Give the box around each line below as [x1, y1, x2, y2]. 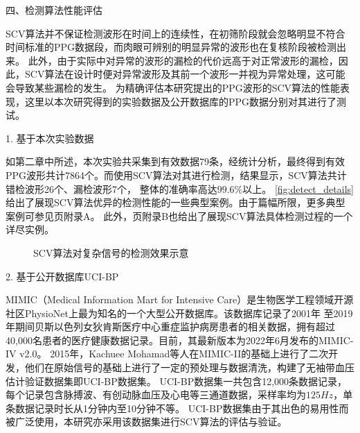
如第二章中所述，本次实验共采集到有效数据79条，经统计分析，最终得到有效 [6, 154, 345, 169]
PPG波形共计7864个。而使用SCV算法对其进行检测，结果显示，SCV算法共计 [6, 167, 347, 182]
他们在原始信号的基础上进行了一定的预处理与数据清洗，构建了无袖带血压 [24, 360, 354, 375]
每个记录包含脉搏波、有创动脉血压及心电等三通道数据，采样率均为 [6, 387, 306, 402]
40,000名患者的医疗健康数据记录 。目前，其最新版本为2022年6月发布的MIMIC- [6, 332, 354, 347]
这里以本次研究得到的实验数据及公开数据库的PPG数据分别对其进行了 [24, 94, 337, 108]
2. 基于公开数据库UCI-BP [6, 269, 119, 283]
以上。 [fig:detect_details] [242, 181, 354, 196]
